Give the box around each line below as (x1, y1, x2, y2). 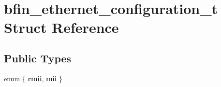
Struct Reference (4, 17, 119, 37)
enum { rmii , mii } (4, 73, 62, 83)
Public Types (4, 50, 72, 65)
